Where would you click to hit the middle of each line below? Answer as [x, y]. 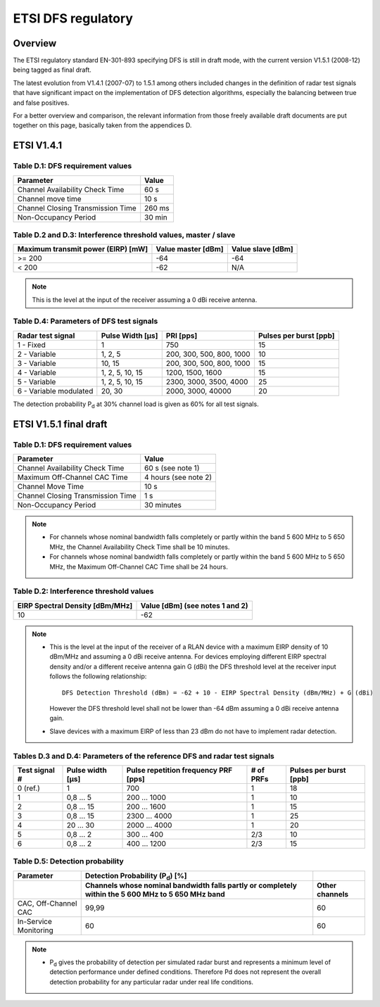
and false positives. [41, 103]
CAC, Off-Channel [47, 903]
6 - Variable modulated [55, 391]
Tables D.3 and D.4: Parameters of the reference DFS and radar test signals [144, 756]
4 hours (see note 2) [178, 477]
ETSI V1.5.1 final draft [60, 424]
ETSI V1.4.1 [38, 145]
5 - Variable [37, 381]
